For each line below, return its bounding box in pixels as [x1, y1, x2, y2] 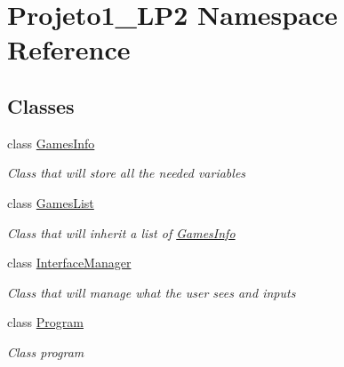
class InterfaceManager [7, 253, 132, 272]
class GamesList [7, 193, 94, 211]
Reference [7, 31, 131, 68]
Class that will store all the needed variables [7, 164, 246, 182]
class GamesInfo [7, 133, 95, 152]
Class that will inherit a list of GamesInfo [7, 223, 236, 242]
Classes [7, 92, 75, 119]
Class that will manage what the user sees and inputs [7, 283, 296, 301]
